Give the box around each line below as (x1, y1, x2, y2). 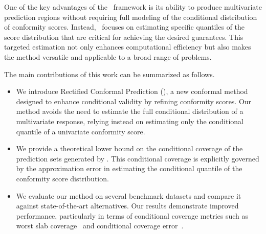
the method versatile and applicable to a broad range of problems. (4, 51, 212, 62)
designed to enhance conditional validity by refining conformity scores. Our (16, 96, 252, 106)
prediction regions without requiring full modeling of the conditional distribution (4, 11, 257, 22)
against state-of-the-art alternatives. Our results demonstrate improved (16, 200, 239, 211)
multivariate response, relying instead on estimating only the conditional (16, 115, 243, 126)
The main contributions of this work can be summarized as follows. (4, 68, 215, 79)
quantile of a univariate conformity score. (16, 126, 145, 136)
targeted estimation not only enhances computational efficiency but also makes (4, 41, 251, 52)
